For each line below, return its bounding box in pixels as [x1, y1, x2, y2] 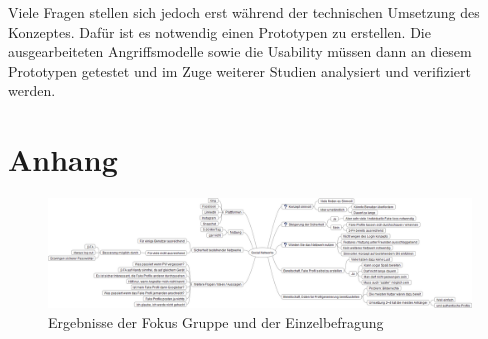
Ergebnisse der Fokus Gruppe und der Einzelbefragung [48, 311, 384, 332]
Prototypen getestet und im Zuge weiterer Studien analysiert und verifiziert [8, 60, 471, 81]
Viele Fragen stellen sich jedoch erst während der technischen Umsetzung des [8, 2, 480, 22]
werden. [8, 80, 56, 101]
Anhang [8, 139, 118, 180]
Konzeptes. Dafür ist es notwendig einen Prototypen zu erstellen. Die [8, 21, 431, 42]
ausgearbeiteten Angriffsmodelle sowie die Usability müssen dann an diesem [8, 41, 472, 62]
